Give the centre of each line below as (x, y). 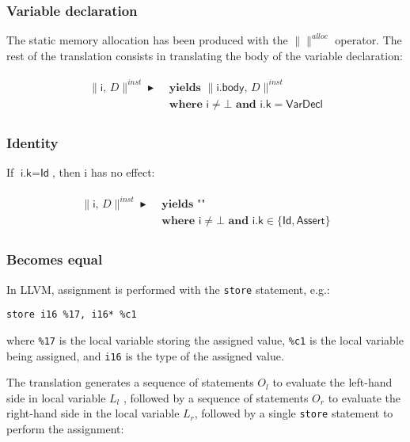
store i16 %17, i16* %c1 (72, 315)
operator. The (368, 40)
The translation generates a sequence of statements (130, 382)
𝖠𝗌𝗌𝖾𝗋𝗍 (311, 221)
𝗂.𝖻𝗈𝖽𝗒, (232, 88)
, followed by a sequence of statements (216, 397)
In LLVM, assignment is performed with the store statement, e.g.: (168, 289)
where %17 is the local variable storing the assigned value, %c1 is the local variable (205, 339)
